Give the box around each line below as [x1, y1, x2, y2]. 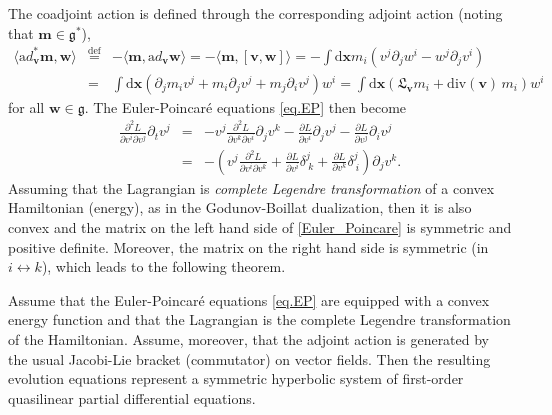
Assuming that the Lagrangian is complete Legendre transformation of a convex [8, 177, 495, 198]
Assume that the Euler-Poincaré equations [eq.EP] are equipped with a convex [8, 289, 490, 310]
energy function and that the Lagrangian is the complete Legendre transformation [8, 309, 511, 330]
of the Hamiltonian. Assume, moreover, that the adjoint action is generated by [8, 329, 490, 349]
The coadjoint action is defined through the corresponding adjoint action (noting [8, 3, 503, 23]
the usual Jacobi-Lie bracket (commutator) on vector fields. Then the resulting [8, 348, 491, 369]
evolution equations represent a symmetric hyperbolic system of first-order [8, 368, 464, 389]
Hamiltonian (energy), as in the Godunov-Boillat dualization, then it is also [8, 197, 472, 218]
